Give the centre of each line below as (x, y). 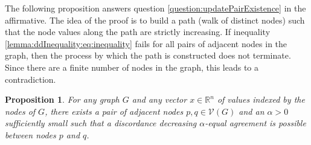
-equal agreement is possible (255, 123)
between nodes (30, 134)
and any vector (159, 99)
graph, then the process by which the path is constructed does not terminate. (148, 55)
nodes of (20, 111)
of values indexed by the (261, 99)
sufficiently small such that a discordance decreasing (101, 123)
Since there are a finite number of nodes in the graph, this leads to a (132, 67)
